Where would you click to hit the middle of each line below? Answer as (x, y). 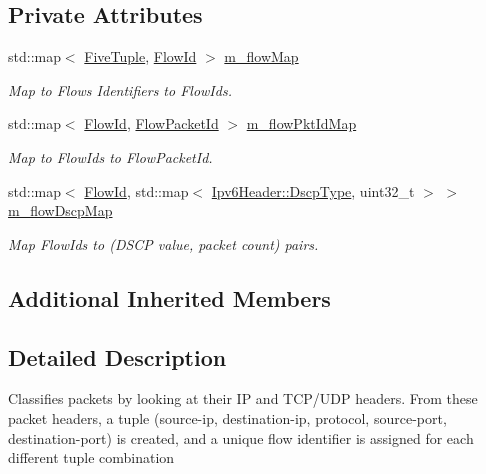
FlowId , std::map (136, 190)
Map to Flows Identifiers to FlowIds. (120, 89)
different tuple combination (91, 457)
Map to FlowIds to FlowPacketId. (110, 156)
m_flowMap (261, 56)
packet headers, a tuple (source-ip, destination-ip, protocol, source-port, (227, 417)
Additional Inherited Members (169, 297)
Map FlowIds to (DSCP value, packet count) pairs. (163, 243)
